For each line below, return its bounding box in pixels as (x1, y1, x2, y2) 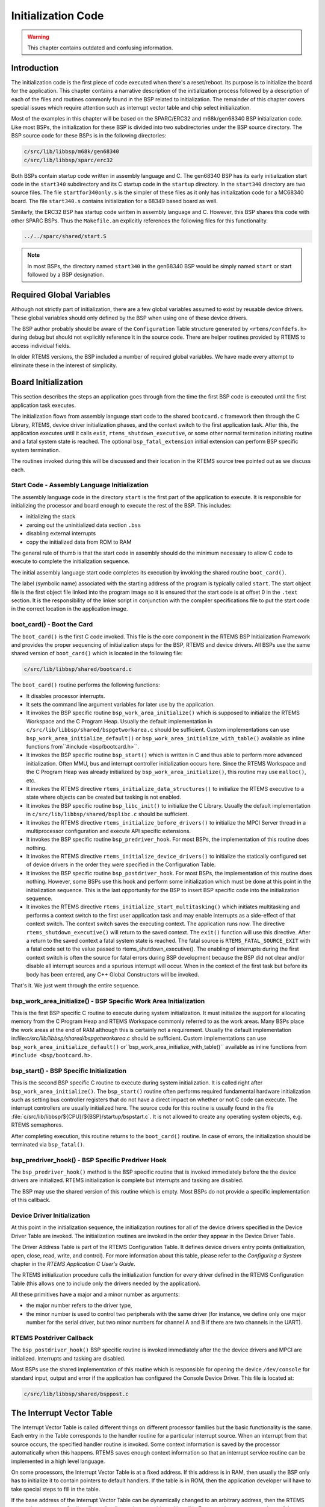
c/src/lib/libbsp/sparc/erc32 (23, 157, 113, 163)
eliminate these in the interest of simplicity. (11, 362, 117, 369)
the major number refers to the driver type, (26, 1302, 132, 1309)
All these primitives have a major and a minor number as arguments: (11, 1291, 180, 1298)
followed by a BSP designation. (27, 271, 105, 278)
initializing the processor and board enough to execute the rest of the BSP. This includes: (11, 502, 232, 509)
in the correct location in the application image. (11, 605, 128, 612)
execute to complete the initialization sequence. (11, 558, 130, 565)
